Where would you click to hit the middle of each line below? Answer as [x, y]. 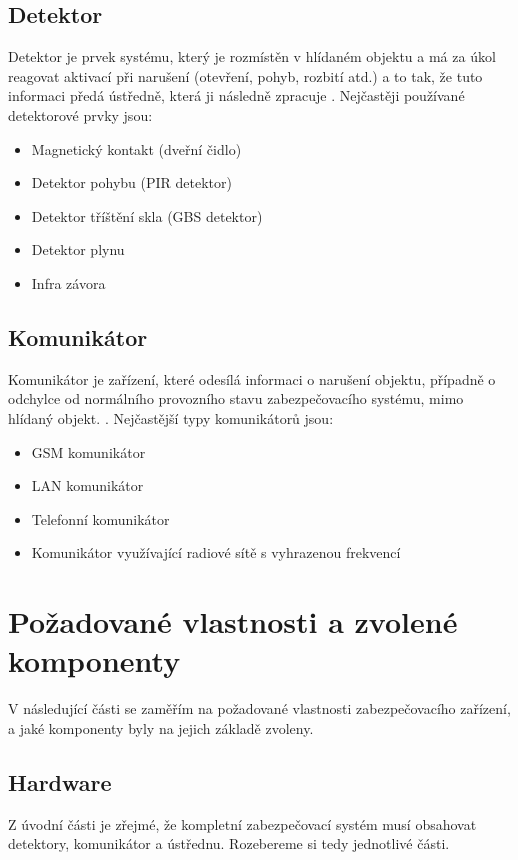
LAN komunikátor [87, 485]
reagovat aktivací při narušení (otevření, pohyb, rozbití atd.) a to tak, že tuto [245, 75]
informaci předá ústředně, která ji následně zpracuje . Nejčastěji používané [236, 95]
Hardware [60, 781]
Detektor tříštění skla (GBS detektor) [147, 215]
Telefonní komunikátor [100, 518]
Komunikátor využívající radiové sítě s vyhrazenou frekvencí [216, 552]
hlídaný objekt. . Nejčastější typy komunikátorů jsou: [171, 417]
